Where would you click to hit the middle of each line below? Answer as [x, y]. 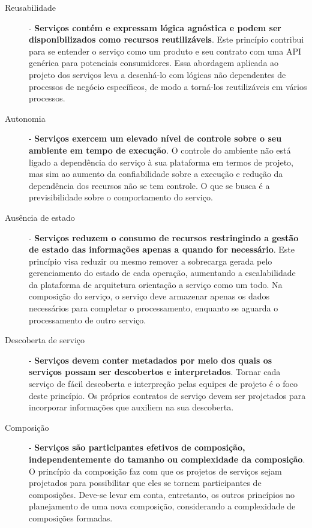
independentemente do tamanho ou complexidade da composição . [167, 459]
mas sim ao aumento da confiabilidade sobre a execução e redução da [156, 174]
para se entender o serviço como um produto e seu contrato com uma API [165, 51]
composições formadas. [71, 517]
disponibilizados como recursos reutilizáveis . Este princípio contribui [166, 39]
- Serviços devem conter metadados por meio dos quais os [151, 360]
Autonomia [25, 118]
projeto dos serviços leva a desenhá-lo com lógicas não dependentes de [157, 74]
